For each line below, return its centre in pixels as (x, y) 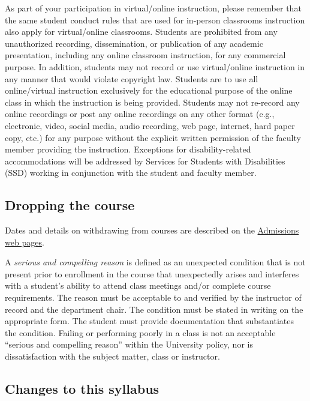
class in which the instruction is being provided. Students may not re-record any (152, 102)
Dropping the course (70, 205)
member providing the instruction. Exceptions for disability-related (128, 149)
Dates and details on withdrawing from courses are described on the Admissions (152, 230)
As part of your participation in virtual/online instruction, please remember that (153, 8)
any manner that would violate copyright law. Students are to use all (132, 78)
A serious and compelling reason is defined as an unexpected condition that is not (155, 262)
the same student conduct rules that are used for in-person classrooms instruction (155, 20)
